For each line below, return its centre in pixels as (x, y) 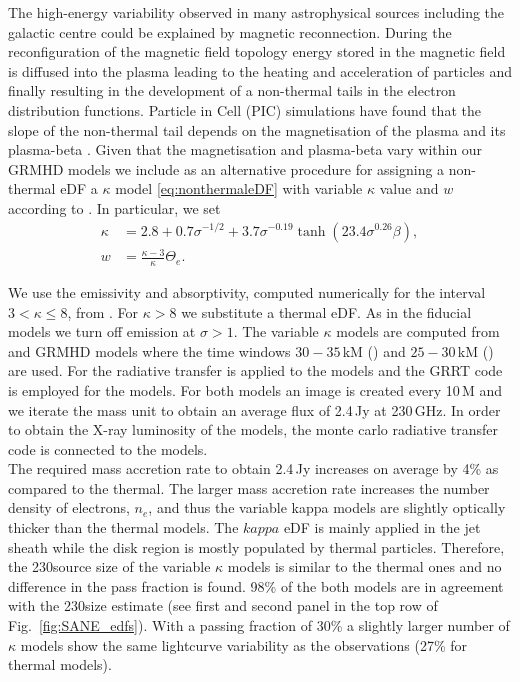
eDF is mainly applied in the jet (382, 527)
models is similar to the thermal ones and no (364, 566)
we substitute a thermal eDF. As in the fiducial (326, 311)
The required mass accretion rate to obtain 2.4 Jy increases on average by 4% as (253, 468)
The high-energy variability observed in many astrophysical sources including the (256, 12)
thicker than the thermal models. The (123, 527)
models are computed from (418, 331)
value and (409, 188)
